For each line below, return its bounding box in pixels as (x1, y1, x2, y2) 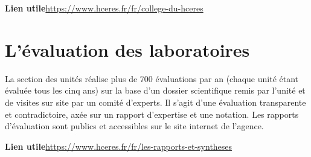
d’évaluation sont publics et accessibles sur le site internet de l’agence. (5, 120, 264, 132)
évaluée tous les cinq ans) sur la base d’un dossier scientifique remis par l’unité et (5, 84, 306, 97)
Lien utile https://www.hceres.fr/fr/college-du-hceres (5, 2, 204, 14)
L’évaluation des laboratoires (5, 37, 250, 62)
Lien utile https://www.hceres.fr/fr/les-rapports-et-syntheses (5, 139, 232, 152)
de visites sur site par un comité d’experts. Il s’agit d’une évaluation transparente (5, 95, 306, 108)
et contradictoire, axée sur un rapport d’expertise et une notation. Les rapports (5, 107, 299, 120)
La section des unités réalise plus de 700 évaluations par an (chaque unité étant (5, 72, 299, 85)
